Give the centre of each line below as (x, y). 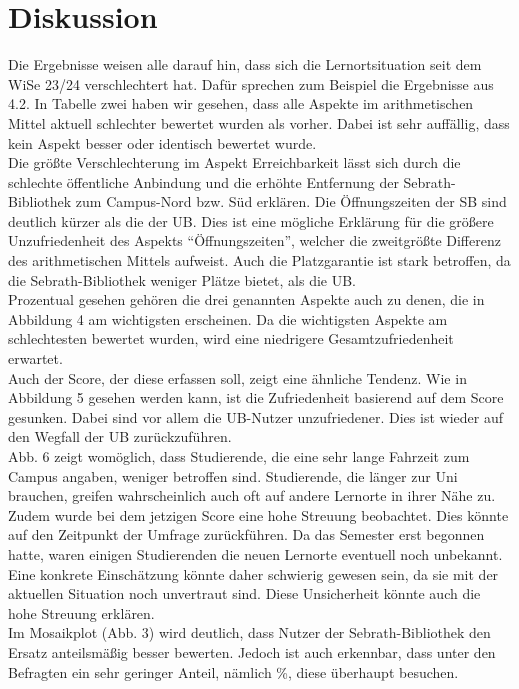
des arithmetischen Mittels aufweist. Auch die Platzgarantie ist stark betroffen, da (259, 260)
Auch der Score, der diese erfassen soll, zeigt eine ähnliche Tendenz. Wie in (237, 377)
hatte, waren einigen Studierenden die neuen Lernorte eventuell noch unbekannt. (255, 553)
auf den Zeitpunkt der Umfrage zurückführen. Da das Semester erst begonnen (246, 534)
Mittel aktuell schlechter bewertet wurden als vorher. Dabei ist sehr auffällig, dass (259, 122)
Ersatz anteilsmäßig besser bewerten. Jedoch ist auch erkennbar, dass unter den (252, 651)
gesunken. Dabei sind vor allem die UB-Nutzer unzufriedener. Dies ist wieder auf (255, 416)
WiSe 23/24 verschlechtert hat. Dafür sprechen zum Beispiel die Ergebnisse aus (251, 83)
